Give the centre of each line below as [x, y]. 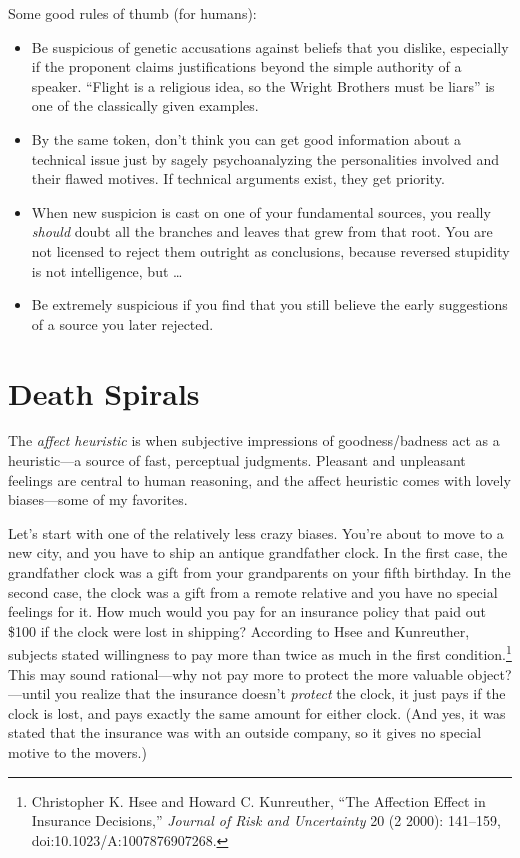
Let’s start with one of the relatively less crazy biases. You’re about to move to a [256, 532]
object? [489, 673]
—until [29, 693]
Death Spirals [104, 392]
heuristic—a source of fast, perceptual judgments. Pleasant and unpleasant [237, 460]
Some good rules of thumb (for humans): [132, 13]
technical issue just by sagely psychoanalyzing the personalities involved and [265, 158]
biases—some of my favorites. [98, 499]
